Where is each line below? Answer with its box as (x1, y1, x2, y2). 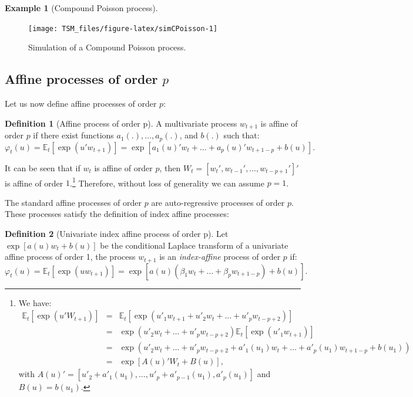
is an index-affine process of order (159, 250, 281, 263)
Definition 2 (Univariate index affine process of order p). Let (5, 227, 229, 239)
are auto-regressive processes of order (151, 196, 285, 208)
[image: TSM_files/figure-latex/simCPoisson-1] (28, 24, 218, 33)
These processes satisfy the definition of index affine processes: (5, 208, 229, 220)
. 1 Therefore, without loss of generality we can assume (69, 175, 264, 189)
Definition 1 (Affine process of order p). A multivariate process (5, 117, 237, 129)
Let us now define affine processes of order (5, 97, 157, 110)
